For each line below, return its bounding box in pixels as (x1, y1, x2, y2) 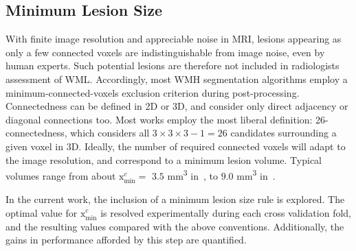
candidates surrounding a (230, 125, 337, 140)
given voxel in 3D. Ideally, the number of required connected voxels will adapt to (5, 139, 346, 153)
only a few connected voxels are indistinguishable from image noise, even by (5, 45, 325, 59)
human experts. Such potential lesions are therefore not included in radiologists (5, 58, 340, 73)
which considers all (70, 125, 150, 140)
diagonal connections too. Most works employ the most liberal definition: (5, 112, 313, 126)
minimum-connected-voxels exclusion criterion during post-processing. (5, 85, 300, 99)
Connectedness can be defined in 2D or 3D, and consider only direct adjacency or (5, 99, 348, 113)
